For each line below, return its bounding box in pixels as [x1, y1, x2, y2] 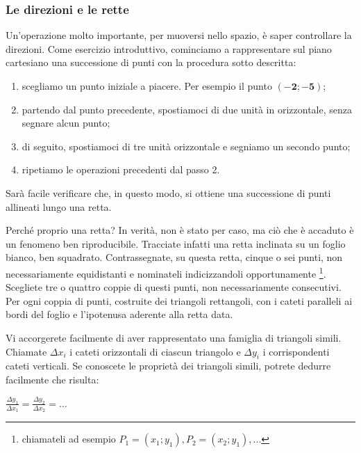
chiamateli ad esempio [22, 431, 116, 446]
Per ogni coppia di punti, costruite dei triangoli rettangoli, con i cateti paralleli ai [6, 293, 353, 308]
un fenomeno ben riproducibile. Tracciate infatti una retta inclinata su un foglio [6, 236, 346, 251]
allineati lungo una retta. [6, 199, 112, 214]
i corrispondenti [262, 344, 330, 358]
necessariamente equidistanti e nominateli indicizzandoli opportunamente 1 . [6, 264, 326, 280]
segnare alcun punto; [22, 116, 110, 130]
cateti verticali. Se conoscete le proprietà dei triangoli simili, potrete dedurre [6, 358, 331, 373]
